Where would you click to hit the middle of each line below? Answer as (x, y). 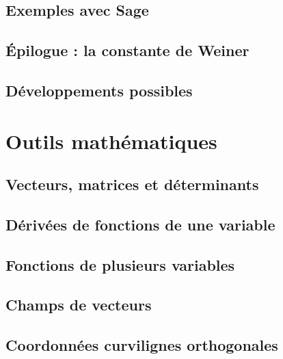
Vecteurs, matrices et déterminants (132, 184)
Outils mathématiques (111, 141)
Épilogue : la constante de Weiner (127, 50)
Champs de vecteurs (79, 305)
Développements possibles (99, 90)
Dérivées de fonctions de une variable (140, 224)
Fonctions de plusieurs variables (120, 264)
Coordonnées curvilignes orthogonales (142, 345)
